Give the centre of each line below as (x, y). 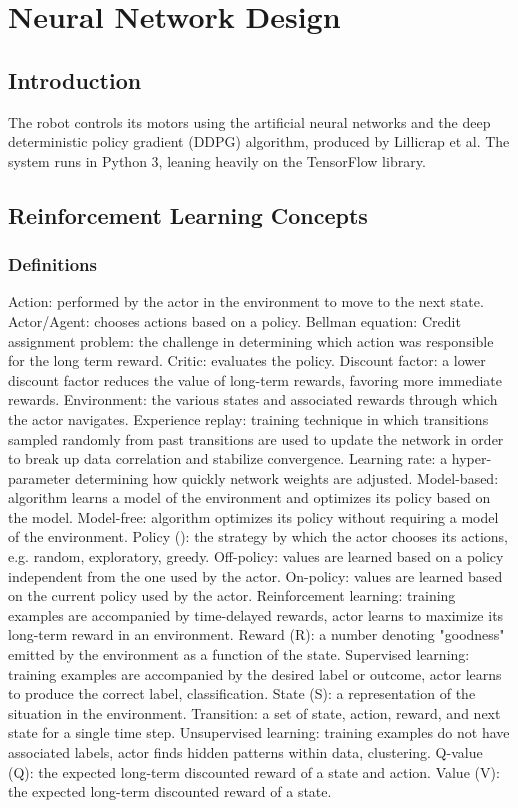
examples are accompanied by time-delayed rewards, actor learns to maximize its (256, 614)
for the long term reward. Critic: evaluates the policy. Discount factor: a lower (247, 360)
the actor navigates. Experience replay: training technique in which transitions (248, 418)
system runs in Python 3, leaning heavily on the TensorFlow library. (217, 160)
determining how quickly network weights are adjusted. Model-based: (286, 477)
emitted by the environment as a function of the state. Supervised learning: (239, 654)
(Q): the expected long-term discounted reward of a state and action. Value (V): (254, 771)
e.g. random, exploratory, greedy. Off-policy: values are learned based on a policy (256, 556)
